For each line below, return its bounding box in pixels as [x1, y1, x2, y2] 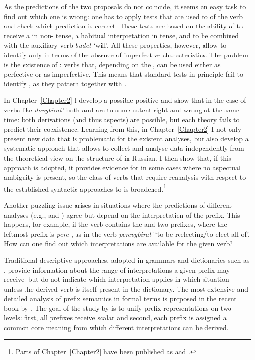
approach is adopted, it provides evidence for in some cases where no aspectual [4, 162, 241, 172]
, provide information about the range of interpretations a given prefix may [4, 264, 230, 275]
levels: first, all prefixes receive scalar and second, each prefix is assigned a [4, 312, 227, 323]
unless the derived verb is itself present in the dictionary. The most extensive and [4, 283, 249, 294]
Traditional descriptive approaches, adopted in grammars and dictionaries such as [4, 254, 250, 265]
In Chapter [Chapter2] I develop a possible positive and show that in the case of [4, 95, 246, 105]
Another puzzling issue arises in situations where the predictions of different [4, 199, 232, 210]
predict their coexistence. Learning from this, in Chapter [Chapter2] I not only [4, 124, 242, 134]
